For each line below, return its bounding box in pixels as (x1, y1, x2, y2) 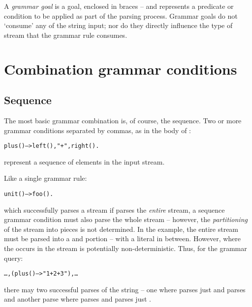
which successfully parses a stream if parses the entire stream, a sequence (4, 204, 225, 215)
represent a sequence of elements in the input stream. (4, 156, 165, 167)
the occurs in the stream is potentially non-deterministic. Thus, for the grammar (4, 243, 247, 253)
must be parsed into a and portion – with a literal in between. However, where (4, 233, 241, 244)
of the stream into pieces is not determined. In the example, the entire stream (4, 223, 239, 234)
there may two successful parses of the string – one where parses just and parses (4, 284, 246, 294)
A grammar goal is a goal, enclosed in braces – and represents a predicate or (4, 1, 234, 11)
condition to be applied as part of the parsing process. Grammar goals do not (4, 10, 238, 21)
